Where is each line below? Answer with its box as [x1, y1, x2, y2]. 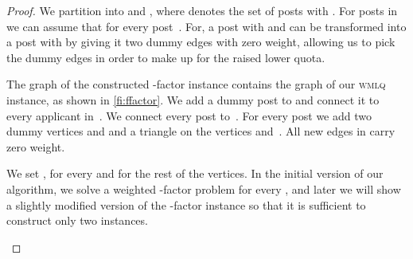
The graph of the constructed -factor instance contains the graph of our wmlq [6, 76, 386, 92]
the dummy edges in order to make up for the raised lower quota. [6, 49, 325, 65]
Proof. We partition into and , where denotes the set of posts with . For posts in [6, 2, 398, 18]
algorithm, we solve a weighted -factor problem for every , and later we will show [6, 180, 401, 197]
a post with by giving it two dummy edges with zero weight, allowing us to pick [6, 33, 395, 50]
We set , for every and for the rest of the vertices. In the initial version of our [6, 165, 384, 182]
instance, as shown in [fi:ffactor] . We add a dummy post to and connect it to [6, 91, 380, 108]
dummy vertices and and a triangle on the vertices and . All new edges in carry [6, 123, 395, 139]
